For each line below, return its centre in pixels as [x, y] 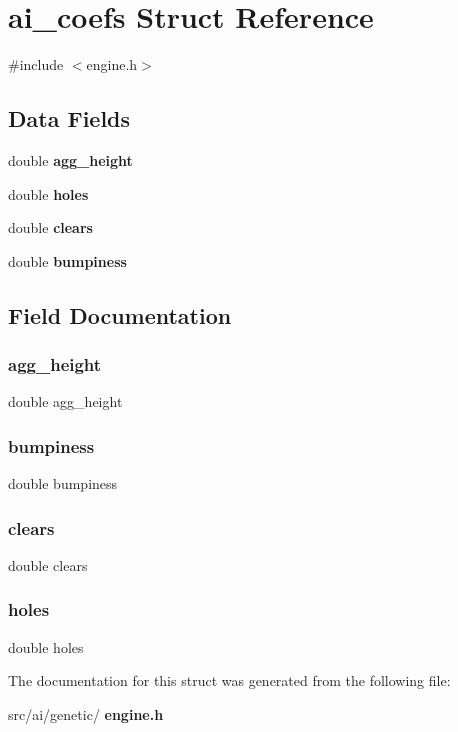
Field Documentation [120, 314]
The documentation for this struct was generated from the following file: [229, 680]
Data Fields [69, 118]
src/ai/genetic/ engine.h [86, 713]
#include [36, 64]
